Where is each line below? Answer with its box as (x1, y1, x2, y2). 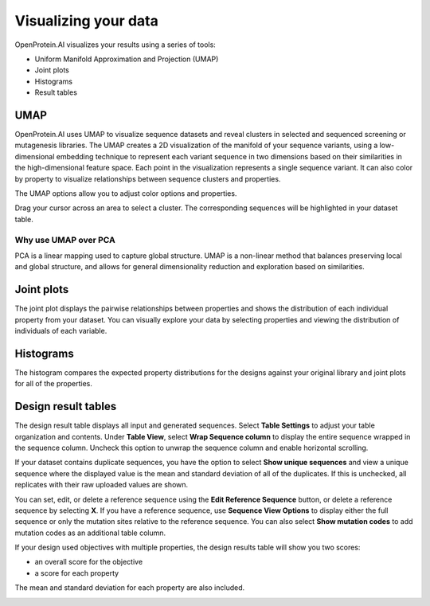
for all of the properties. (14, 379, 93, 389)
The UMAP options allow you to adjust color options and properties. (14, 188, 237, 198)
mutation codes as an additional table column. (14, 528, 166, 538)
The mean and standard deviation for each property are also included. (14, 583, 245, 592)
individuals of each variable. (14, 326, 107, 335)
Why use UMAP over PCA (14, 234, 115, 245)
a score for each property (34, 568, 119, 577)
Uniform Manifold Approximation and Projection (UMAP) (34, 54, 219, 64)
